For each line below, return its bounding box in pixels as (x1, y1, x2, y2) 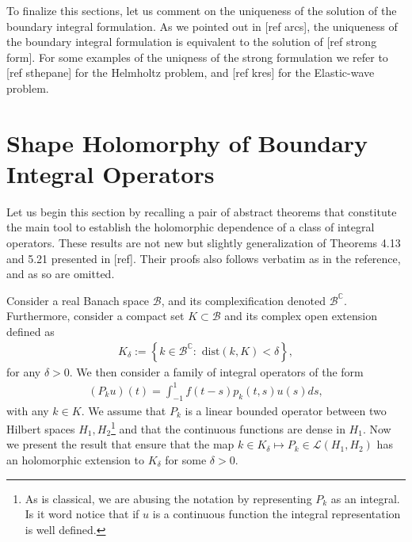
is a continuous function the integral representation (152, 506, 401, 522)
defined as (6, 323, 55, 340)
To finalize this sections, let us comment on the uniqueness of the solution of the (6, 2, 397, 18)
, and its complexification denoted (161, 292, 326, 308)
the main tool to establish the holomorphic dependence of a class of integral (6, 219, 375, 235)
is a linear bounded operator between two (185, 402, 387, 418)
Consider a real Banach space (6, 292, 150, 308)
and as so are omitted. (6, 265, 115, 282)
